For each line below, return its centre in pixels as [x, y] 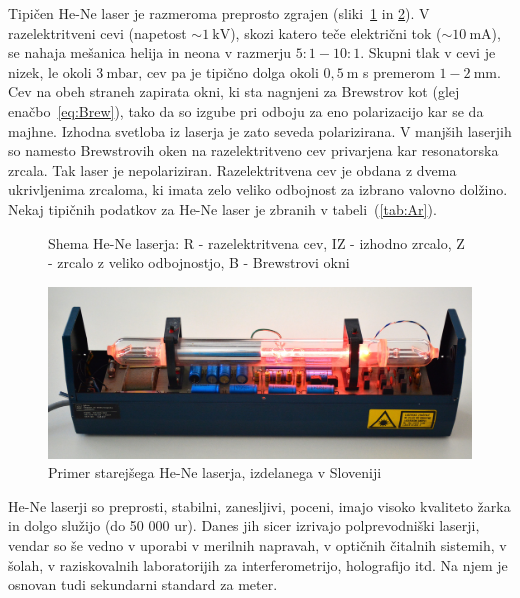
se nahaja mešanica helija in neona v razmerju [149, 52]
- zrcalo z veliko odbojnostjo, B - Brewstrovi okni [199, 262]
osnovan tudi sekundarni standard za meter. [143, 584]
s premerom [399, 71]
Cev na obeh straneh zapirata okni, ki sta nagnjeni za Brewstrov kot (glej [234, 91]
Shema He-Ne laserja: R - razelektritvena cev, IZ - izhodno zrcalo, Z [256, 242]
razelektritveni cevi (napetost [97, 32]
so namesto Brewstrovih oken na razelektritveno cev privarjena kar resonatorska [253, 150]
